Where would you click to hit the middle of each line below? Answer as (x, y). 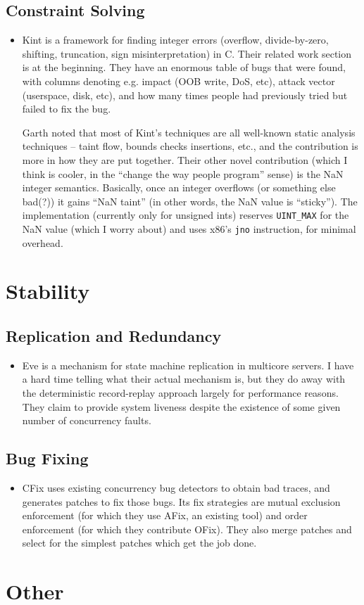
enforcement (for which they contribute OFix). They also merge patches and (187, 529)
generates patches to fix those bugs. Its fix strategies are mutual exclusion (181, 501)
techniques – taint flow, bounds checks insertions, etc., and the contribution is (190, 146)
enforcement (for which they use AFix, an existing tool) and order (165, 515)
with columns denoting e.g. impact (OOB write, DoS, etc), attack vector (178, 81)
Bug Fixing (47, 458)
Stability (48, 291)
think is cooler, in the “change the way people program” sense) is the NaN (183, 173)
